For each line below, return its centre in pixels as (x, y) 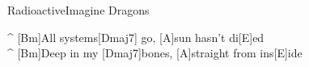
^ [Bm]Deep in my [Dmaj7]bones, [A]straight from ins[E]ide (155, 53)
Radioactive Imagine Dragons (78, 10)
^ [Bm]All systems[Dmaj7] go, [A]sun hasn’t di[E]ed (136, 37)
